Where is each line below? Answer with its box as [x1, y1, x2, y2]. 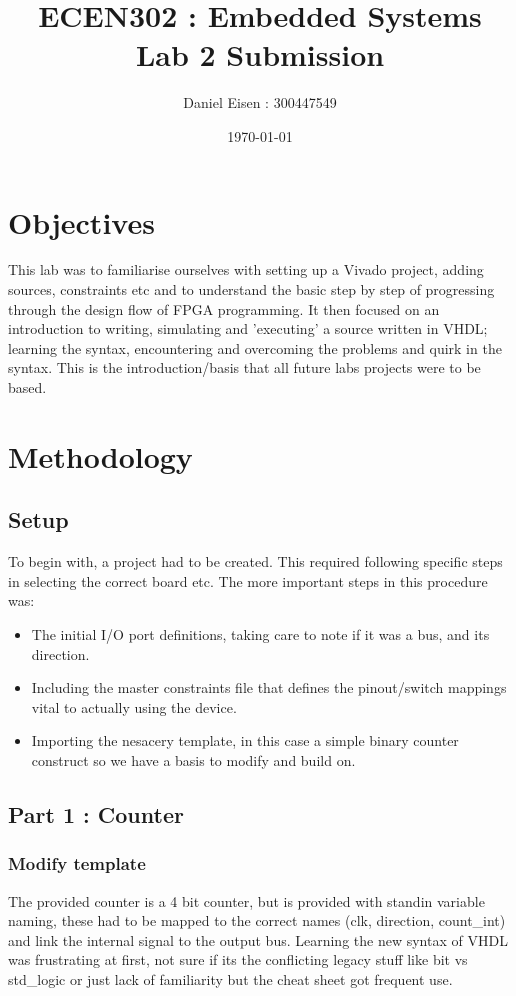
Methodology [8, 435, 193, 476]
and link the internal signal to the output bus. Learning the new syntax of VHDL [8, 929, 508, 950]
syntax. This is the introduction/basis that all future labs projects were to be [8, 357, 481, 378]
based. [8, 377, 47, 397]
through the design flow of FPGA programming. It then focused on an [8, 298, 440, 319]
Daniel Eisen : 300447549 [183, 92, 337, 113]
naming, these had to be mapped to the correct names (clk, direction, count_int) [8, 910, 506, 931]
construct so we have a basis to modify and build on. [31, 749, 356, 770]
